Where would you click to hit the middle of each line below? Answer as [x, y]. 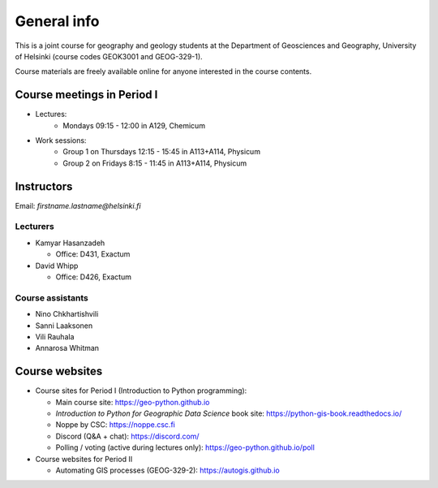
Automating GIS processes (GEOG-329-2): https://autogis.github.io [167, 470]
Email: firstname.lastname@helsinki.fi [78, 205]
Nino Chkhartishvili [67, 314]
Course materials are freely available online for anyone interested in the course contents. [163, 71]
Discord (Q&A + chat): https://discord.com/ [127, 436]
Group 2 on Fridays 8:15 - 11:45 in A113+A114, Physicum [155, 163]
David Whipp [57, 266]
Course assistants [52, 298]
